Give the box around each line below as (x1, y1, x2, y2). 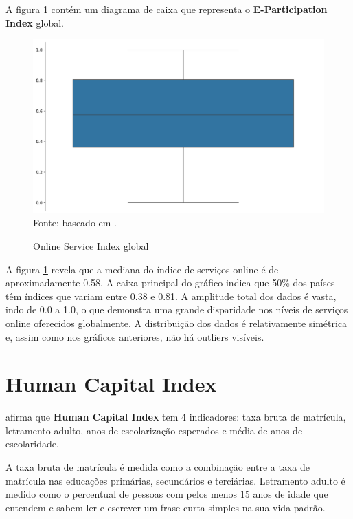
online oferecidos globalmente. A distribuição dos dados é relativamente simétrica (5, 315, 348, 330)
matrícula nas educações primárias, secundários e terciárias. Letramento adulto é (5, 473, 345, 487)
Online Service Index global (33, 238, 149, 253)
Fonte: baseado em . (33, 215, 117, 230)
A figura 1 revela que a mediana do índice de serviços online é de (5, 262, 279, 276)
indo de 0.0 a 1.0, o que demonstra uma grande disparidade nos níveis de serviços (5, 302, 348, 317)
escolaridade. (5, 436, 59, 451)
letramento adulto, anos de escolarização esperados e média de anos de (5, 423, 303, 437)
